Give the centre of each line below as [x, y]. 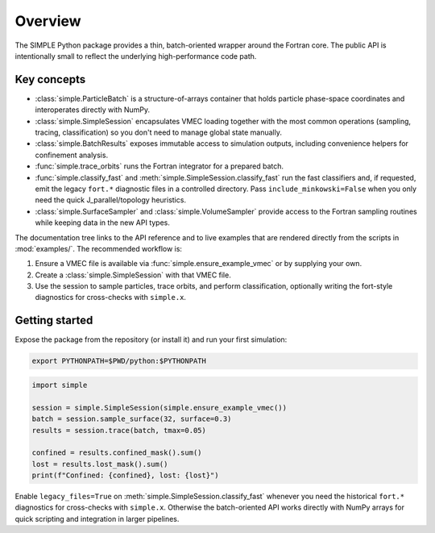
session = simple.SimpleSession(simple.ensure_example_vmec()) [159, 408]
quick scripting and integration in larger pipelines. [97, 518]
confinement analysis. [72, 155]
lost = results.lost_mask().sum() [100, 464]
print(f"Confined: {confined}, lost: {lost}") [125, 475]
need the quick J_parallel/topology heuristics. [111, 200]
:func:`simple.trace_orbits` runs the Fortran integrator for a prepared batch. [159, 166]
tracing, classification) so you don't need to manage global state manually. [158, 132]
